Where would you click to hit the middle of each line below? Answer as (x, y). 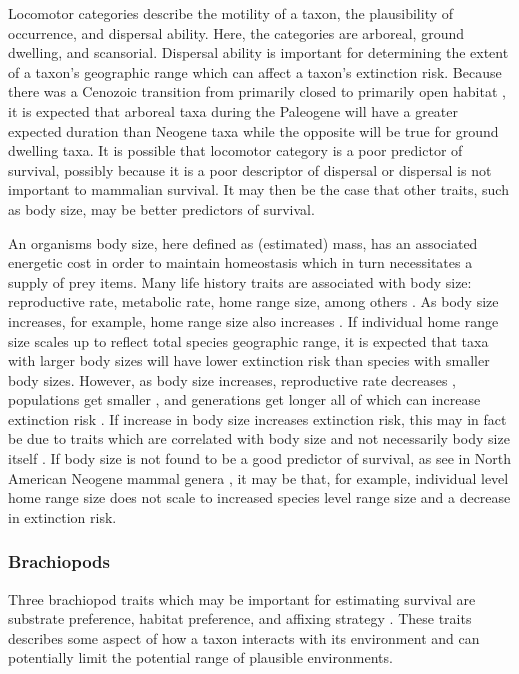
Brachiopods (59, 561)
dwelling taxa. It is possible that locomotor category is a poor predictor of (235, 150)
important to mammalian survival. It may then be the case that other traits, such (258, 189)
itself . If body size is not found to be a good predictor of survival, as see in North (260, 458)
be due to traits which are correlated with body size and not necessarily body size (259, 438)
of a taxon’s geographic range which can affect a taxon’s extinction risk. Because (255, 71)
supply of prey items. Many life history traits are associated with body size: (240, 281)
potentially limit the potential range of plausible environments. (200, 657)
